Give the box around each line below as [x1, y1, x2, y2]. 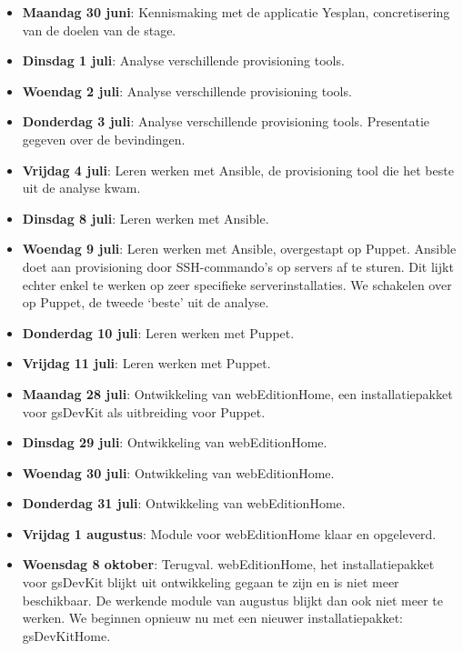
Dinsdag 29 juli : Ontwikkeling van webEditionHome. [22, 433, 327, 452]
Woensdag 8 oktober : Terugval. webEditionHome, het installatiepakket [22, 555, 435, 574]
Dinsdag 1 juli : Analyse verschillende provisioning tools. [22, 51, 345, 70]
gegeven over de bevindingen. [22, 129, 186, 148]
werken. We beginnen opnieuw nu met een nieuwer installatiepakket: [22, 608, 404, 627]
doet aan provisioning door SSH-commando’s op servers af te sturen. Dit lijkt [22, 256, 454, 275]
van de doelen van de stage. [22, 20, 176, 39]
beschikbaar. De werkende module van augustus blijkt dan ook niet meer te [22, 590, 443, 609]
